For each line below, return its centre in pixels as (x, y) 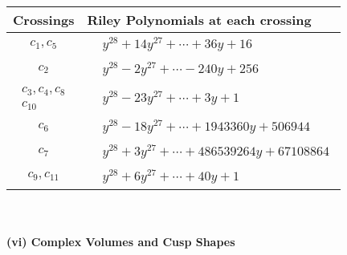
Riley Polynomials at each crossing (199, 20)
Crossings (44, 20)
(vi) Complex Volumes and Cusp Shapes (121, 242)
